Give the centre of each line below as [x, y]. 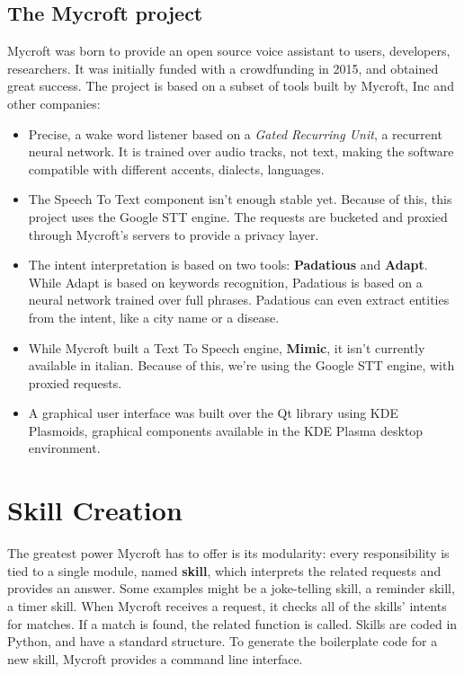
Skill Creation [95, 510]
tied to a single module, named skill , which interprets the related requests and [224, 570]
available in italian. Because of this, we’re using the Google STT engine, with [241, 365]
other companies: [54, 103]
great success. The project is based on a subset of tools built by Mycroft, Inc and [231, 86]
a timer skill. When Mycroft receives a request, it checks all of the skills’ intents [227, 605]
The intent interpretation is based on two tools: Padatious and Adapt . [228, 265]
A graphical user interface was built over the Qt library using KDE [213, 413]
